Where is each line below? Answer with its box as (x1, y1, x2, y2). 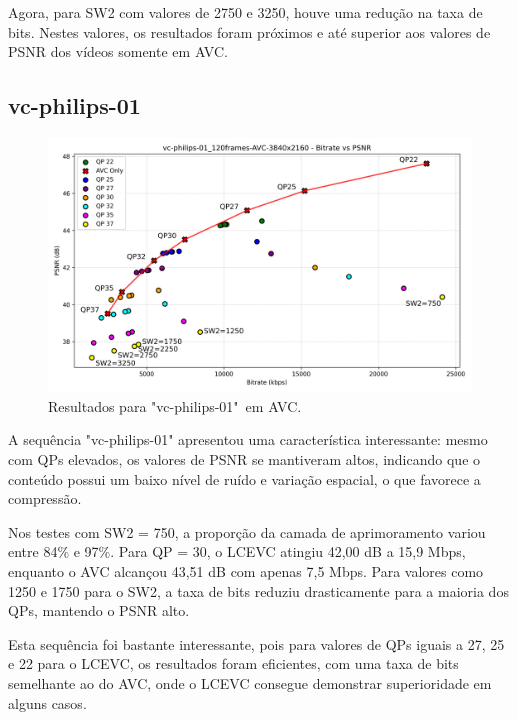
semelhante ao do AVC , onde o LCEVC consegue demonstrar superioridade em (8, 672, 492, 693)
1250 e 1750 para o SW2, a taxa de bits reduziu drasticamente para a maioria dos (8, 580, 509, 601)
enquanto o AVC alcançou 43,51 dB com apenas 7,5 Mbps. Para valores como (8, 560, 484, 581)
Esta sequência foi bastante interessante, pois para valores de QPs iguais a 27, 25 (8, 633, 505, 654)
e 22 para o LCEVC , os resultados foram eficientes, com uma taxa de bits (8, 653, 459, 674)
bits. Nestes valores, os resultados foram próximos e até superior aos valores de (8, 21, 491, 42)
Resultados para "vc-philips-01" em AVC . (48, 395, 302, 416)
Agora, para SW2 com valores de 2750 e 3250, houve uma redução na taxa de (8, 2, 483, 22)
